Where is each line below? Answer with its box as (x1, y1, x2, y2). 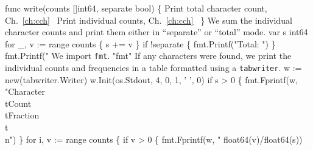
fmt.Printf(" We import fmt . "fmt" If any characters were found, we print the (5, 49, 292, 62)
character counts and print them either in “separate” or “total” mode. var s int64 (5, 26, 308, 38)
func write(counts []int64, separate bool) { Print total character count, (5, 2, 267, 14)
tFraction (5, 109, 40, 121)
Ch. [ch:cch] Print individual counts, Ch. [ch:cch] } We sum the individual (5, 13, 292, 26)
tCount (5, 97, 32, 109)
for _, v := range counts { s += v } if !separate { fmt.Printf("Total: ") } (5, 37, 276, 50)
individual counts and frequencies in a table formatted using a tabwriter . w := (5, 61, 302, 74)
